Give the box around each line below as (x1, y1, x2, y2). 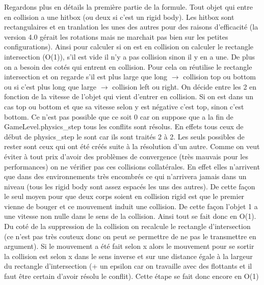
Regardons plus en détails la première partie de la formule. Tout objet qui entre (4, 2, 253, 12)
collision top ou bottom (183, 71, 256, 82)
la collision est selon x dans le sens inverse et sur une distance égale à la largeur (4, 250, 253, 261)
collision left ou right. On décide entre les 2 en (112, 81, 257, 92)
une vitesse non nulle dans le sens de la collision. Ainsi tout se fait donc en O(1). (4, 211, 256, 221)
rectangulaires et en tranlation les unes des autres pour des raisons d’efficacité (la (4, 21, 258, 32)
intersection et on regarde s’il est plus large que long (4, 71, 168, 82)
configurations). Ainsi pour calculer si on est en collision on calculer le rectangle (4, 41, 254, 52)
